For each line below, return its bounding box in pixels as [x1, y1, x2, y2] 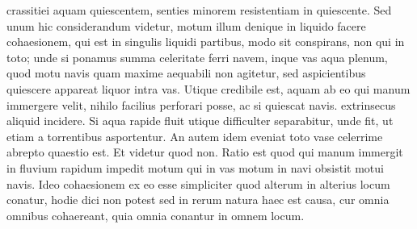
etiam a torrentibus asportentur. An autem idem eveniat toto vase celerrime [6, 127, 383, 144]
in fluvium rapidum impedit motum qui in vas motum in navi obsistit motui [6, 159, 384, 176]
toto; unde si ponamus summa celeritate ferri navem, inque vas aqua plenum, [6, 48, 388, 65]
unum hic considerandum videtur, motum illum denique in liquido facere [6, 17, 366, 34]
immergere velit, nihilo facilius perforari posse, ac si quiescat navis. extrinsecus [6, 96, 396, 113]
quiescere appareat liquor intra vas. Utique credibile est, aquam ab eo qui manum [6, 80, 411, 97]
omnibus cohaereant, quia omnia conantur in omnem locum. [6, 206, 305, 223]
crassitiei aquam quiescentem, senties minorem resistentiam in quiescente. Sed [6, 2, 392, 18]
